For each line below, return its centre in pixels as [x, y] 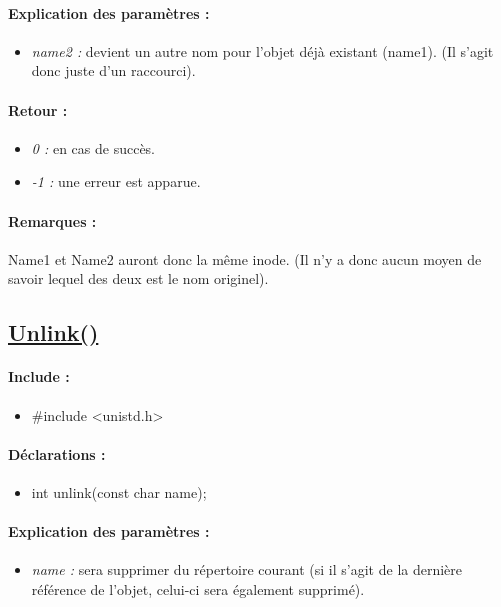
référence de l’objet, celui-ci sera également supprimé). [198, 588]
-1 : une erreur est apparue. [116, 181]
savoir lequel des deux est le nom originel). [138, 278]
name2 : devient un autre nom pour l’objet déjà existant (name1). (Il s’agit [262, 50]
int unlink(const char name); [119, 491]
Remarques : [52, 220]
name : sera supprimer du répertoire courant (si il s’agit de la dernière [247, 569]
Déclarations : [57, 453]
